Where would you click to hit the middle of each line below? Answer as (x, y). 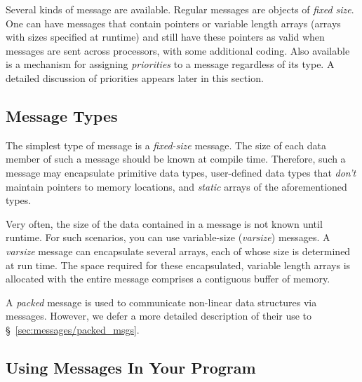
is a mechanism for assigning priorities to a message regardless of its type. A (170, 64)
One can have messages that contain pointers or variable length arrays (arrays (173, 23)
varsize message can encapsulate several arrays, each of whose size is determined (178, 251)
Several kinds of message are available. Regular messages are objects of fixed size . (180, 9)
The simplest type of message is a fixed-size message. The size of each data (166, 145)
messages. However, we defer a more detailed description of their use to (159, 316)
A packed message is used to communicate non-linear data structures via (161, 302)
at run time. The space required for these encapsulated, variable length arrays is (178, 265)
